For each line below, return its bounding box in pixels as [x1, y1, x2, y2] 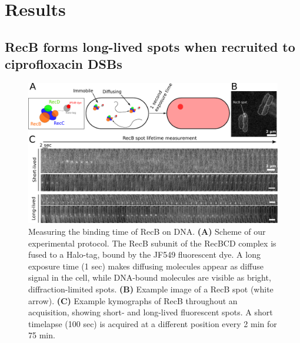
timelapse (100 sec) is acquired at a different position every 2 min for [28, 317, 277, 329]
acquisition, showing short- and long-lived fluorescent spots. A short [28, 306, 273, 318]
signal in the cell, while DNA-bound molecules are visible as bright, [28, 271, 271, 284]
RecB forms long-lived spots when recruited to [5, 37, 295, 55]
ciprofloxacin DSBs [5, 55, 122, 73]
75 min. [28, 329, 55, 341]
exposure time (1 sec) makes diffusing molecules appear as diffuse [28, 259, 264, 272]
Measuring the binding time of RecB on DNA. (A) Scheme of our [28, 225, 266, 238]
